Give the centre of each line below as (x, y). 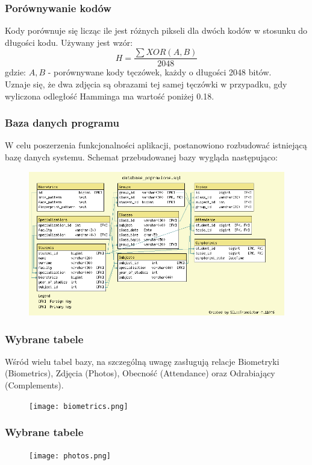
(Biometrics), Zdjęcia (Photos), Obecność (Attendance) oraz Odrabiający (140, 373)
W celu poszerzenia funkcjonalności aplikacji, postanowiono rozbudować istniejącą (156, 145)
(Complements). (34, 385)
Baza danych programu (62, 123)
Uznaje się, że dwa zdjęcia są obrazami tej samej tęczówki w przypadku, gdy (146, 84)
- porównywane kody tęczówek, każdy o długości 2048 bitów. (160, 72)
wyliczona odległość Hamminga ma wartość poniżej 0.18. (110, 96)
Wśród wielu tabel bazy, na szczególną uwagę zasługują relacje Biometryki (142, 361)
